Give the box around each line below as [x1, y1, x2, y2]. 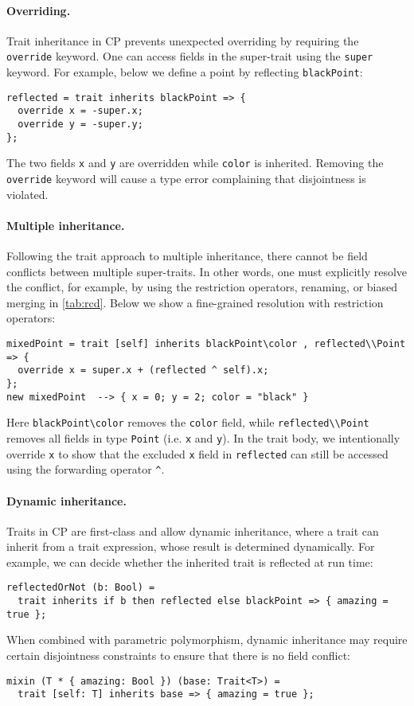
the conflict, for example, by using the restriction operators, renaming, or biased [6, 279, 397, 295]
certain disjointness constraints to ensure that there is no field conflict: [6, 647, 350, 664]
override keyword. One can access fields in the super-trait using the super [6, 48, 373, 64]
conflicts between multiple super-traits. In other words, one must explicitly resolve [6, 263, 408, 279]
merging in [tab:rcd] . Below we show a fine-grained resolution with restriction [6, 294, 384, 310]
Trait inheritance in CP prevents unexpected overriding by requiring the [6, 32, 359, 49]
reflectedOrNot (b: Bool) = [6, 582, 155, 594]
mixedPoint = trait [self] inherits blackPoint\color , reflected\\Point [6, 338, 406, 349]
